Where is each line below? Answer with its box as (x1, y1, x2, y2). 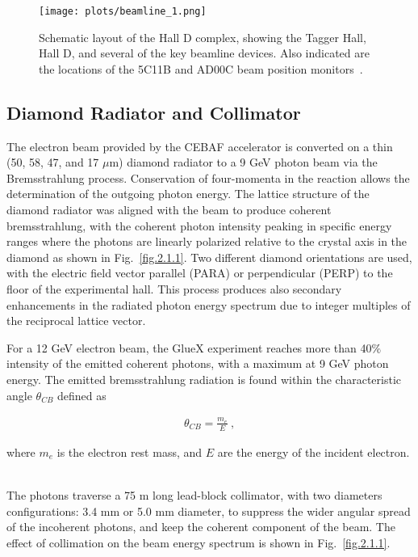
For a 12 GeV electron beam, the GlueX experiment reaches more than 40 (6, 339, 372, 356)
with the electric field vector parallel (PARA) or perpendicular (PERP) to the (6, 264, 393, 281)
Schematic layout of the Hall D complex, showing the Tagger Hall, (39, 28, 366, 45)
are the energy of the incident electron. (217, 443, 410, 460)
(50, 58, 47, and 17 (6, 154, 99, 171)
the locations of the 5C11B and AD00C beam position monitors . (39, 60, 363, 77)
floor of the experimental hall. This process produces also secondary (6, 280, 342, 297)
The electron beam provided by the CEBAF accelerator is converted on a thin (6, 137, 393, 154)
